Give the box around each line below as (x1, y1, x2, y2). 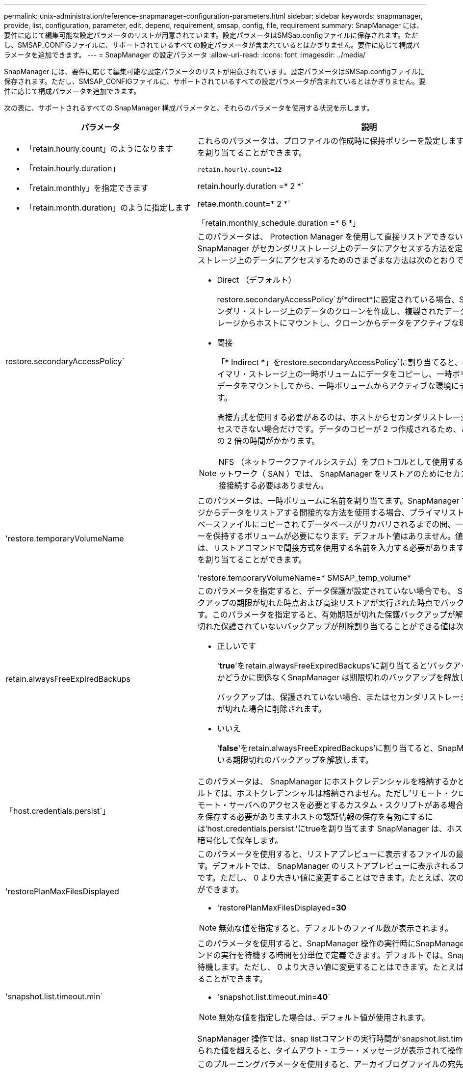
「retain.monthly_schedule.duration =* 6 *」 (197, 218, 360, 228)
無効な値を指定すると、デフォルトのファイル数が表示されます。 (218, 923, 453, 933)
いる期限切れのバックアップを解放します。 (217, 755, 373, 765)
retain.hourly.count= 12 (197, 166, 282, 173)
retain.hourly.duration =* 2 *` (197, 181, 304, 191)
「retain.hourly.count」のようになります (25, 143, 173, 154)
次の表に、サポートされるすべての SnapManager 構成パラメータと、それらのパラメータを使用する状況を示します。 (4, 104, 374, 112)
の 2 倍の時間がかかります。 (217, 436, 320, 446)
